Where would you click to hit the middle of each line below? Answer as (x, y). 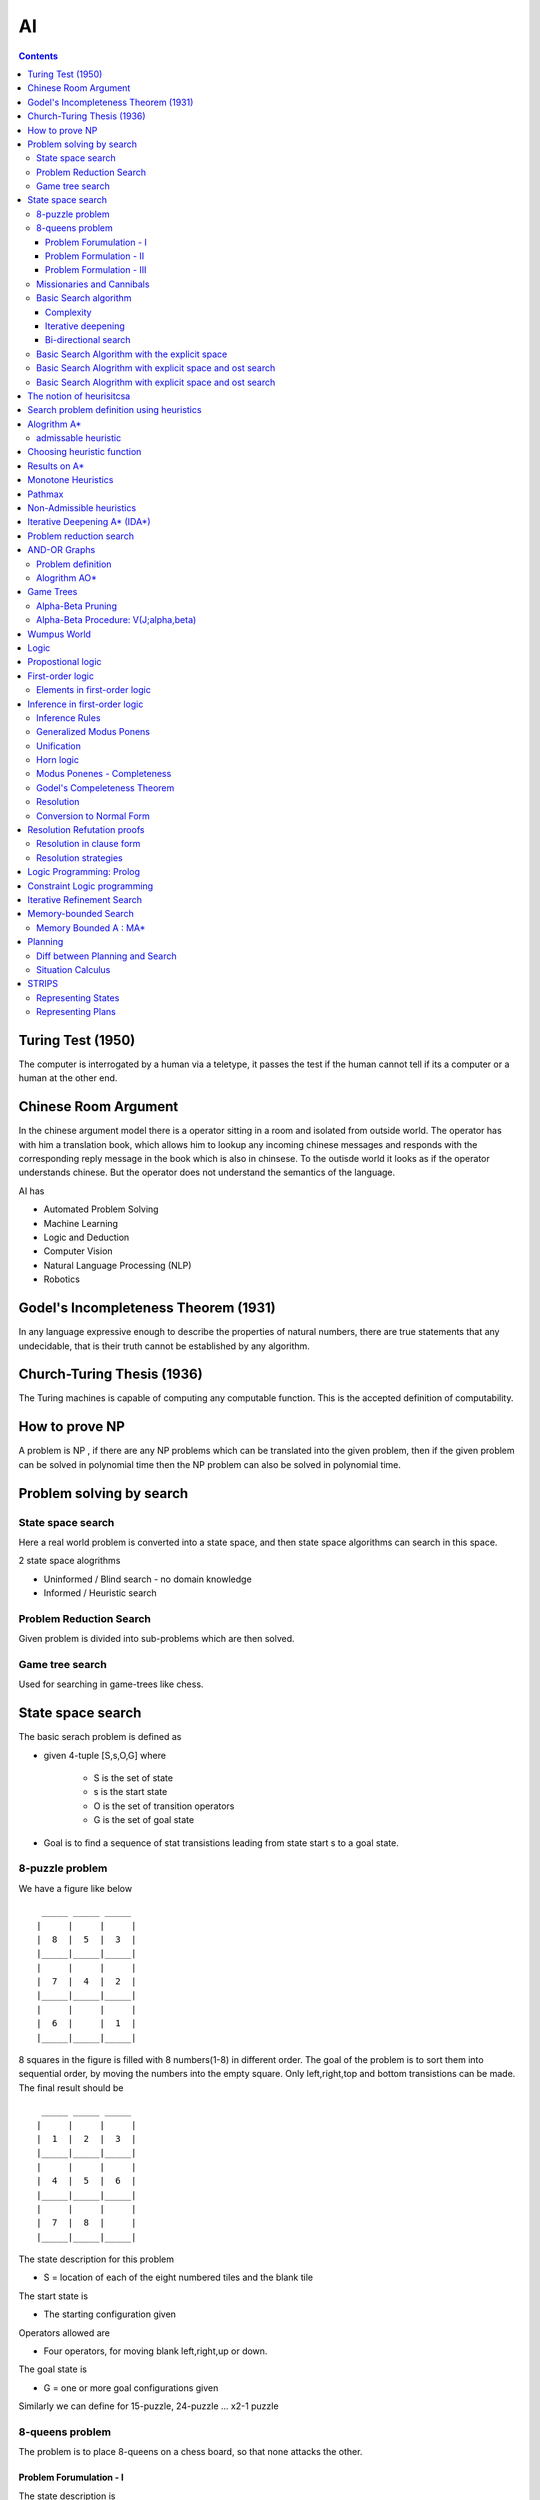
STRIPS (43, 984)
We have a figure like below (75, 1888)
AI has (31, 1191)
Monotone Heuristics (70, 480)
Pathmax (45, 494)
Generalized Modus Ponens (93, 732)
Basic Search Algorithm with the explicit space (132, 354)
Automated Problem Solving (101, 1209)
